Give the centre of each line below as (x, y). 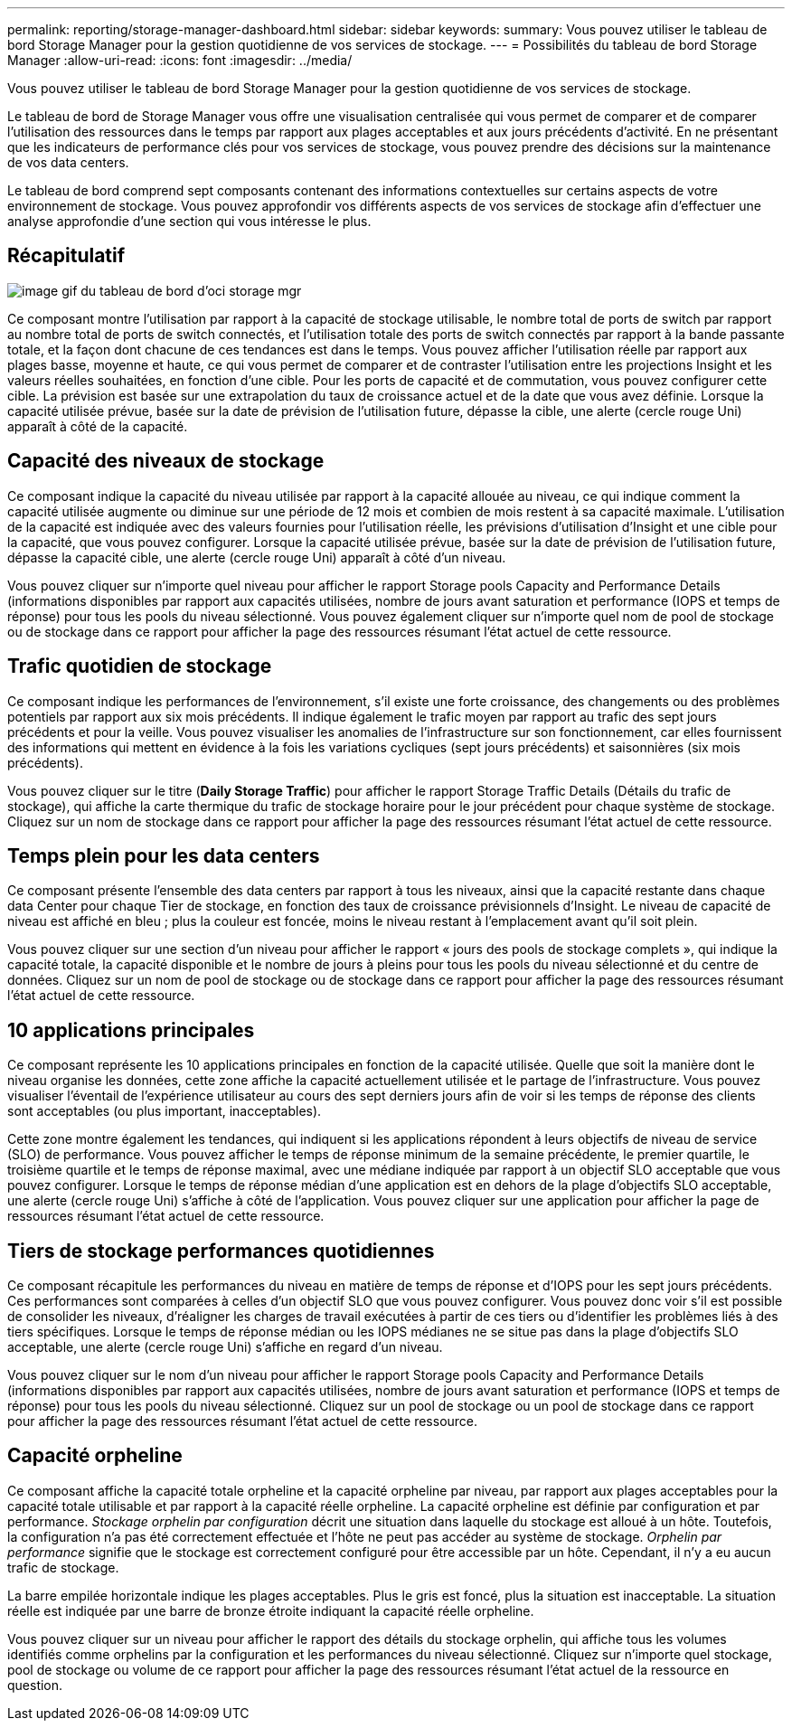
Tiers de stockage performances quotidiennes (221, 1251)
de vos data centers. (68, 162)
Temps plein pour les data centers (164, 855)
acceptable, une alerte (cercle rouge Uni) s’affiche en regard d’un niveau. (225, 1347)
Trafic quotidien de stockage (140, 666)
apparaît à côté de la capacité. (98, 426)
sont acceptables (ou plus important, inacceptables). (165, 1111)
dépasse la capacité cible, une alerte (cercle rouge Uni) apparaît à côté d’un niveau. (257, 557)
